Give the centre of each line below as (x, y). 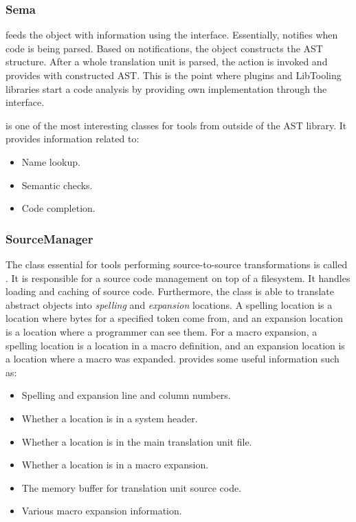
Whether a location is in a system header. (110, 418)
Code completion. (58, 208)
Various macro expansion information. (102, 511)
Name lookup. (51, 161)
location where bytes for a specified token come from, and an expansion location (175, 318)
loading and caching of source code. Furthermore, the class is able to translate (170, 291)
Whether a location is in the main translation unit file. (137, 441)
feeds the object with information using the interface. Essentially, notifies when (172, 35)
